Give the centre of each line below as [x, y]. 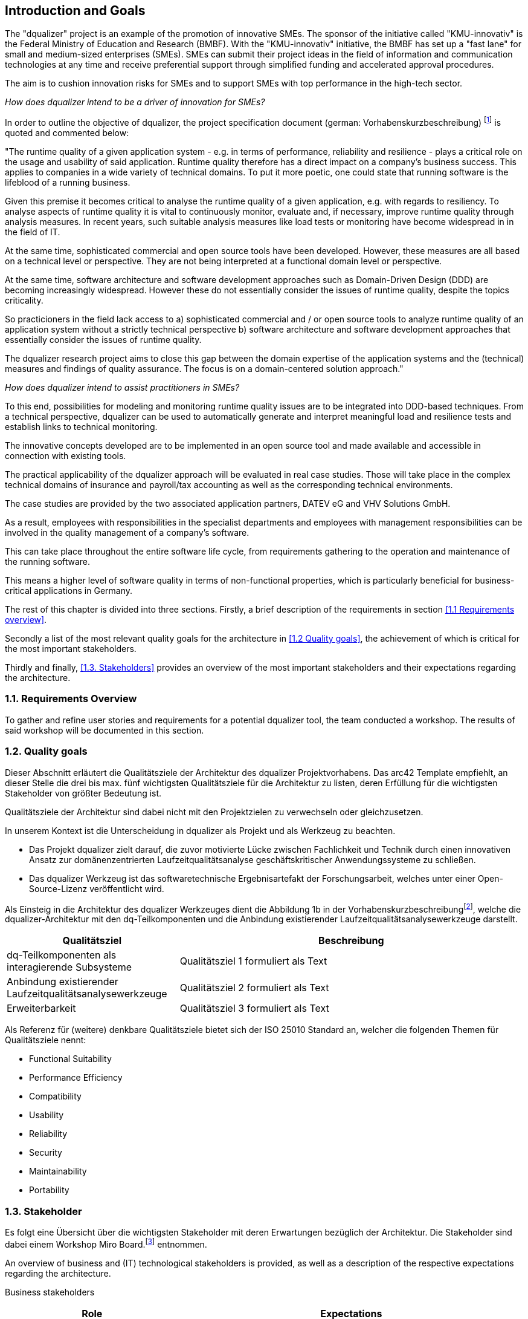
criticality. [24, 301]
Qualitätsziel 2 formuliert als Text [254, 988]
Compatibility [55, 1096]
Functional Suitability [70, 1059]
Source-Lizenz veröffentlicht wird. [97, 888]
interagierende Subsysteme [69, 967]
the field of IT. [33, 232]
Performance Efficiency [76, 1078]
